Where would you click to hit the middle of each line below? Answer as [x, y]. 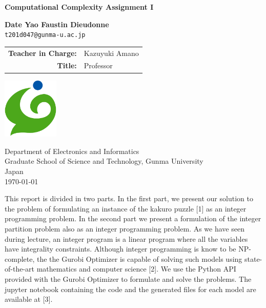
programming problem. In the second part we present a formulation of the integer [133, 218]
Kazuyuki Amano [111, 53]
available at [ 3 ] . [29, 299]
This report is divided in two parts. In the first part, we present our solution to [129, 198]
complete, [20, 258]
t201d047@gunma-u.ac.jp [45, 35]
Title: [67, 65]
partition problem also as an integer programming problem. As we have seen [125, 228]
